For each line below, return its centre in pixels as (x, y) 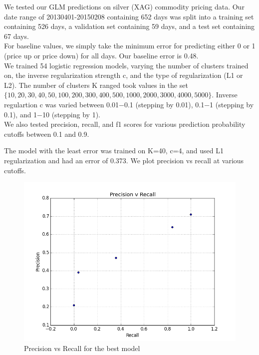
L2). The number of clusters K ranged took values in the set (96, 85)
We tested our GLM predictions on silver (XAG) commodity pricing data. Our (124, 6)
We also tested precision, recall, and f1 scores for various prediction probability (125, 124)
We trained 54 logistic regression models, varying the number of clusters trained (126, 65)
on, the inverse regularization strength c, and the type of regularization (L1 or (124, 75)
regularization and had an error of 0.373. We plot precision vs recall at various (124, 160)
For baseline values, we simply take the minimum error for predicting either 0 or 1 (130, 46)
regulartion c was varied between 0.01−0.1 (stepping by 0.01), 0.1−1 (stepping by (129, 104)
